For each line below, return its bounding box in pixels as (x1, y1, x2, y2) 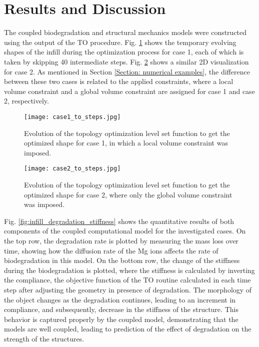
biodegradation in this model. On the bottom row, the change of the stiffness (4, 255, 240, 265)
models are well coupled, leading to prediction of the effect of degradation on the (4, 323, 251, 334)
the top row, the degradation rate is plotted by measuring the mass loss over (4, 235, 238, 245)
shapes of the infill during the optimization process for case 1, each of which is (4, 46, 244, 57)
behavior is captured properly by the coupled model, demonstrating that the (4, 313, 238, 324)
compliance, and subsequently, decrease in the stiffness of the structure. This (4, 304, 238, 314)
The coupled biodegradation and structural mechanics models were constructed (4, 27, 247, 37)
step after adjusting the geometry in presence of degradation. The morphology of (4, 284, 252, 294)
